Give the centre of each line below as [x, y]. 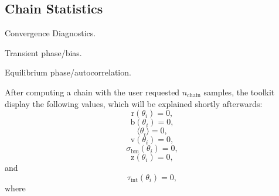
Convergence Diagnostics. [50, 33]
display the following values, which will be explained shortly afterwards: [134, 103]
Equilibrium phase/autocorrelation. [68, 72]
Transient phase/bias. [43, 52]
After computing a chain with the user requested [92, 92]
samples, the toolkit [239, 92]
